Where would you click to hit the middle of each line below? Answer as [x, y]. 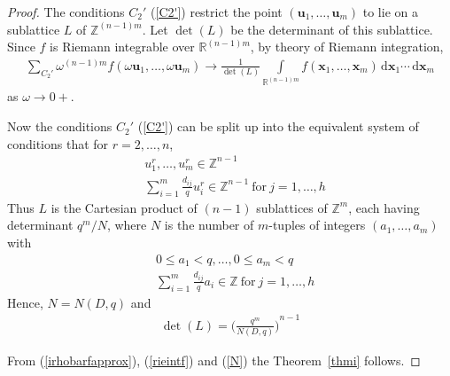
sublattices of [292, 207]
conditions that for [58, 143]
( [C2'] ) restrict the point [217, 12]
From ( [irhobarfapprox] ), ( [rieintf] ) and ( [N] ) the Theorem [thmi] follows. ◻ [214, 360]
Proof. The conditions [66, 12]
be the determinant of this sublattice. [332, 29]
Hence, [25, 302]
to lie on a [390, 12]
